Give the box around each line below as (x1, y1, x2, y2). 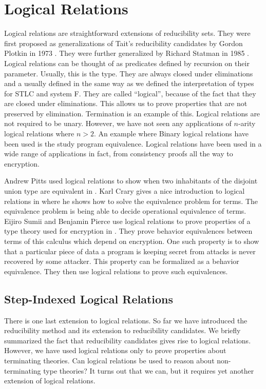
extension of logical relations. (4, 375, 96, 386)
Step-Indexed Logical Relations (4, 291, 174, 306)
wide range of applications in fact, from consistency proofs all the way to (4, 148, 233, 159)
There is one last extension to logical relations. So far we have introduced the (4, 315, 248, 325)
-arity (238, 118, 256, 129)
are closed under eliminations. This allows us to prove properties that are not (4, 98, 248, 109)
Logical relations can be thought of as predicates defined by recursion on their (4, 57, 250, 68)
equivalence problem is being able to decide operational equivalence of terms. (4, 206, 246, 216)
